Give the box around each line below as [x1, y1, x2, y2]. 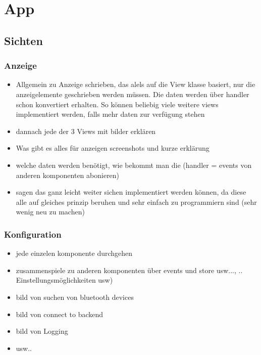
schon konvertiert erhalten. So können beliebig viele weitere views [16, 99, 219, 109]
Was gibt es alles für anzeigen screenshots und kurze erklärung [16, 143, 210, 153]
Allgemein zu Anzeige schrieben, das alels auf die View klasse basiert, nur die [16, 79, 255, 90]
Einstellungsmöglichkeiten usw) [16, 275, 113, 285]
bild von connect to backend [16, 308, 103, 319]
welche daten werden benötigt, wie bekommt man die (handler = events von [16, 159, 252, 170]
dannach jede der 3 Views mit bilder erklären [16, 125, 156, 136]
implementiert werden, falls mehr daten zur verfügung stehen [16, 109, 205, 119]
